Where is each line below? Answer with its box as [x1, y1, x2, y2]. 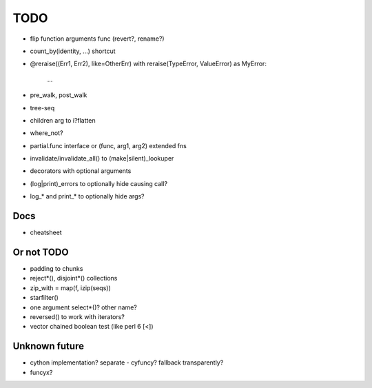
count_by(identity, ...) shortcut [30, 47, 116, 55]
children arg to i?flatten [30, 116, 96, 124]
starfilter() [30, 294, 59, 302]
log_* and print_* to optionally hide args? [30, 192, 145, 201]
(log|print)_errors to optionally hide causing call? [30, 179, 168, 187]
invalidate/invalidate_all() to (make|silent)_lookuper [30, 154, 174, 163]
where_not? [30, 129, 63, 137]
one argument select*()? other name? [30, 303, 137, 312]
